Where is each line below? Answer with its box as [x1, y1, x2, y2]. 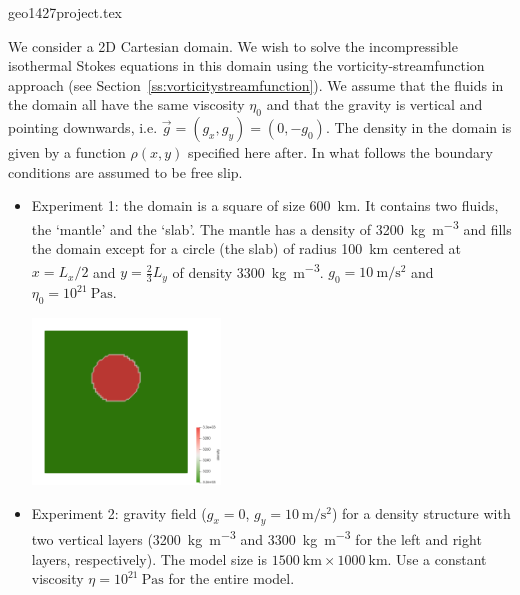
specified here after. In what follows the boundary [188, 142, 493, 163]
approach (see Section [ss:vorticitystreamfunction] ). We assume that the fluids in [8, 74, 504, 95]
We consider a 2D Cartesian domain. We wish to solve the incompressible [8, 35, 458, 56]
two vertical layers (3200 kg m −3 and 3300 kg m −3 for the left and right [31, 526, 482, 550]
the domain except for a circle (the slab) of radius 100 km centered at [31, 238, 462, 259]
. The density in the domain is [325, 117, 512, 138]
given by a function [8, 142, 126, 163]
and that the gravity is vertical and [266, 94, 483, 115]
